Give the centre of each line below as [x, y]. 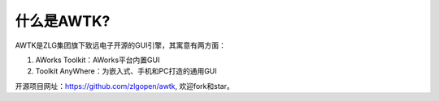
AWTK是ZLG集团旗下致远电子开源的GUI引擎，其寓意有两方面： [121, 45]
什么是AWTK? [63, 21]
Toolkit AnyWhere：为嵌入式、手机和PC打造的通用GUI [126, 71]
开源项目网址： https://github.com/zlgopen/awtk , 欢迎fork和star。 [125, 86]
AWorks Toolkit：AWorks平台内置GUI [98, 60]
